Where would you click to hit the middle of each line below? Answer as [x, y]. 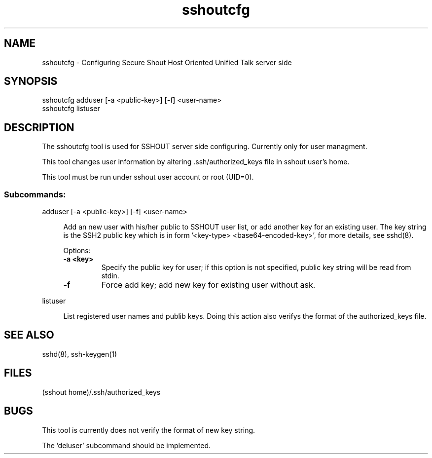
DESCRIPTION [39, 127]
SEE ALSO [29, 335]
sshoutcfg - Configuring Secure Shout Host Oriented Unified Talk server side [167, 62]
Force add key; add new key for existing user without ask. [208, 285]
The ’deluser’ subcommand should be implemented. [126, 445]
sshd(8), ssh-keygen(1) [80, 354]
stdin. [110, 276]
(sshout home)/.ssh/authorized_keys [101, 392]
